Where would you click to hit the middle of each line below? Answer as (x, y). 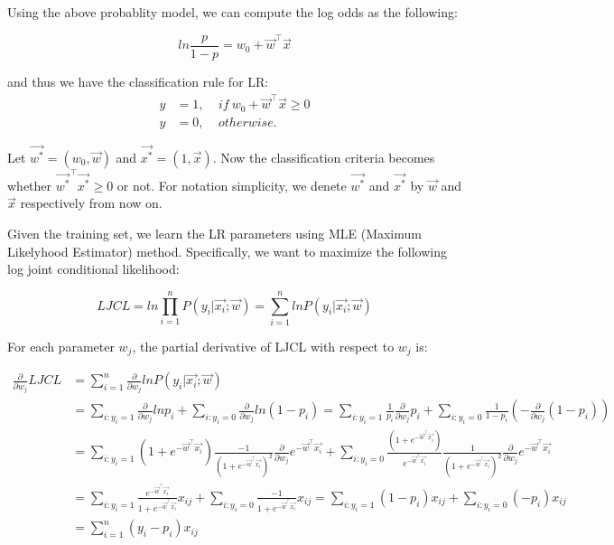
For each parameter (61, 346)
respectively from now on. (91, 203)
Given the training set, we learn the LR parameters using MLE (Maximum (214, 234)
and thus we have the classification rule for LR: (138, 81)
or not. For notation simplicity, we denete (232, 185)
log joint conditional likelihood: (93, 269)
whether (30, 185)
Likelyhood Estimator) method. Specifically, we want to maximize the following (228, 251)
